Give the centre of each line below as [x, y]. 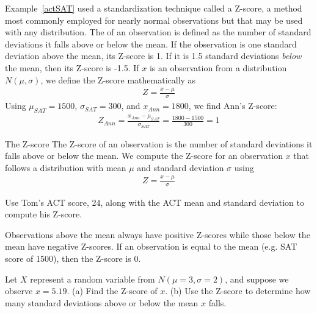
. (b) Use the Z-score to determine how [238, 291]
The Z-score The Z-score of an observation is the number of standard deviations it [159, 143]
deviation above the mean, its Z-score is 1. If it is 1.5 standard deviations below [153, 56]
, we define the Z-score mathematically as [118, 79]
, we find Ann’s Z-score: [233, 106]
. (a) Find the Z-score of [112, 291]
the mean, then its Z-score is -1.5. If [72, 67]
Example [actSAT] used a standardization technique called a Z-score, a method [154, 8]
